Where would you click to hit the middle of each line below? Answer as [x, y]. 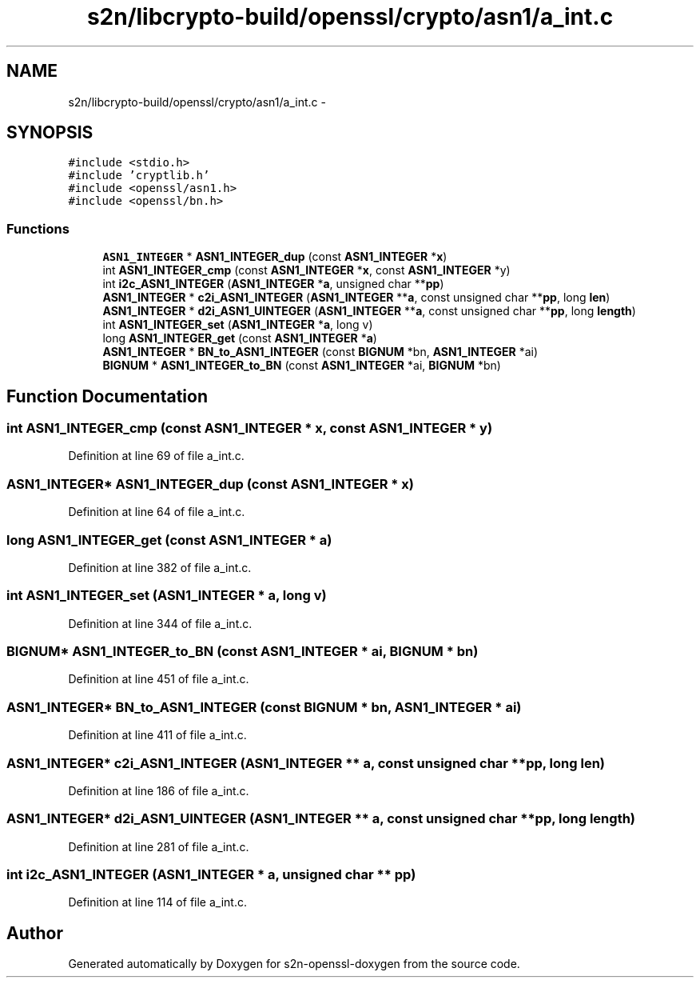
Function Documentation [107, 396]
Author [35, 933]
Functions [38, 228]
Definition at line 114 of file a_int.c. [157, 902]
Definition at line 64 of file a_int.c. [157, 512]
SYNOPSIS [50, 133]
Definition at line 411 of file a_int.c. [157, 735]
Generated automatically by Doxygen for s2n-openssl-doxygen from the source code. [294, 964]
